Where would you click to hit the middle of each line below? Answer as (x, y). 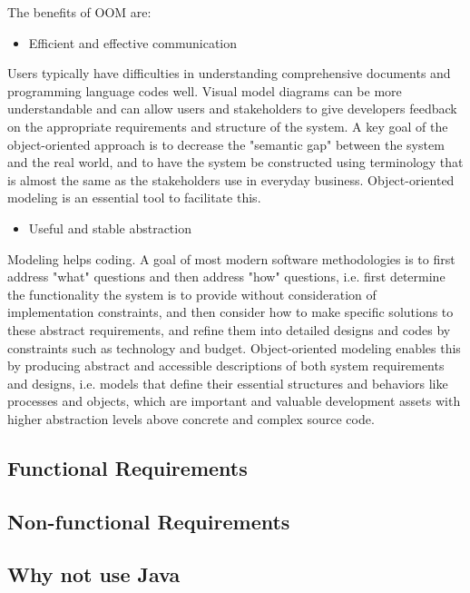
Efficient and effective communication (133, 42)
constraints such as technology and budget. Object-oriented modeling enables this (234, 347)
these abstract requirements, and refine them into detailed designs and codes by (229, 329)
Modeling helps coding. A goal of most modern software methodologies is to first (231, 258)
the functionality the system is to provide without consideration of (192, 294)
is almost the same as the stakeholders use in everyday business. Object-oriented (231, 179)
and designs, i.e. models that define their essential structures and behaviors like (228, 383)
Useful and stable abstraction (110, 227)
